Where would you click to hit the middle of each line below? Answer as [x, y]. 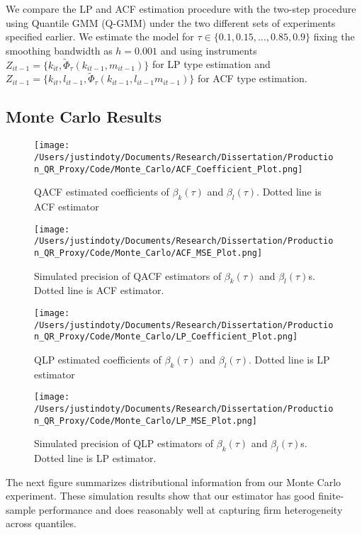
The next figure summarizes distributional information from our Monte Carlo [174, 481]
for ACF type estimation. [252, 78]
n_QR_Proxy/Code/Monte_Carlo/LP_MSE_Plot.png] [146, 421]
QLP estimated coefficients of [98, 359]
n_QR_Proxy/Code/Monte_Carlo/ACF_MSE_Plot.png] [148, 253]
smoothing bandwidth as [59, 50]
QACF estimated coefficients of [102, 192]
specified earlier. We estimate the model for [100, 36]
